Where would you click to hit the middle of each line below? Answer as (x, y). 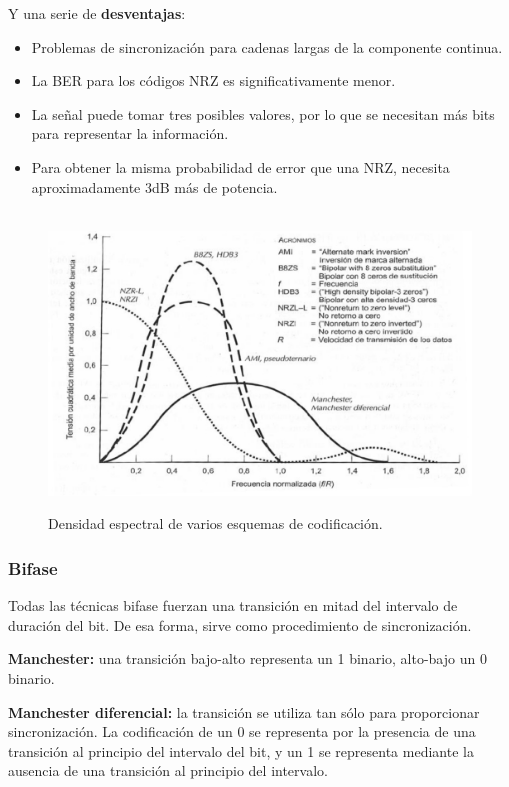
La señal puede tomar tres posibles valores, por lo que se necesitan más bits (263, 113)
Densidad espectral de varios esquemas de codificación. (215, 523)
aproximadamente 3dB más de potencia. (154, 186)
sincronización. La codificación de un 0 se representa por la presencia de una (242, 731)
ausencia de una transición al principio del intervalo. (168, 770)
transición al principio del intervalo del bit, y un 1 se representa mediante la (241, 750)
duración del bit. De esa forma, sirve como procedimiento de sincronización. (240, 624)
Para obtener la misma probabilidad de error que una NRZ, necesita (240, 166)
